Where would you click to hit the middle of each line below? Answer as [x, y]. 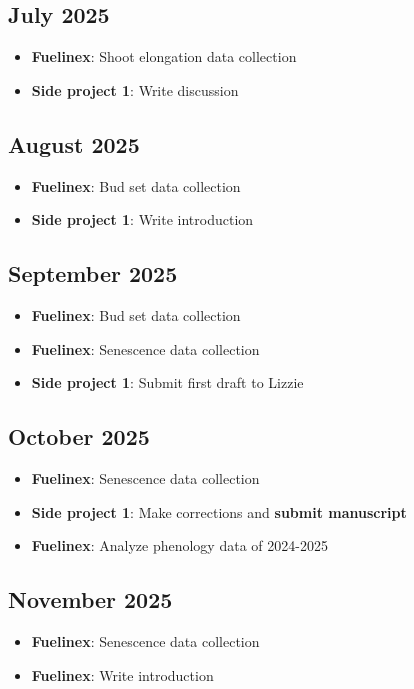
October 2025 [79, 436]
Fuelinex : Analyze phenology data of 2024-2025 [179, 545]
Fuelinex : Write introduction [122, 674]
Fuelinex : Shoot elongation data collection [164, 56]
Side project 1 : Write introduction [142, 219]
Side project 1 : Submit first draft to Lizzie [167, 382]
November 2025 [90, 599]
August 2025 [74, 143]
